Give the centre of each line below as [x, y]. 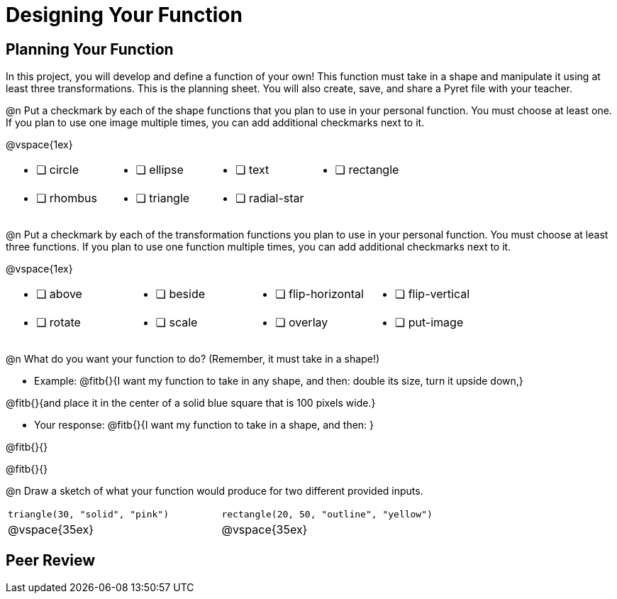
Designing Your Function [124, 15]
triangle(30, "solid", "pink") [88, 515]
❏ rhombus [67, 198]
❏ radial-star [270, 198]
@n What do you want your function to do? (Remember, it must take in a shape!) [193, 359]
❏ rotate [59, 323]
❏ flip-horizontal [319, 294]
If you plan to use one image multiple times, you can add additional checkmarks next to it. [215, 123]
